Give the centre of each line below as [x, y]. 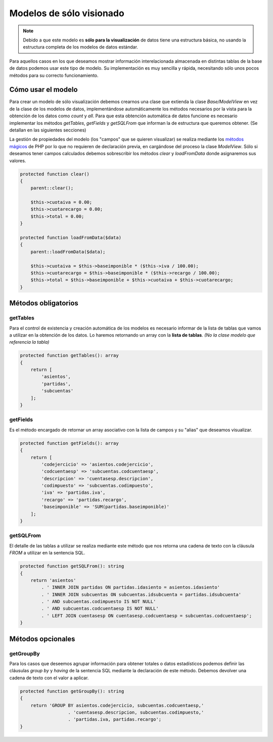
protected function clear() [55, 174]
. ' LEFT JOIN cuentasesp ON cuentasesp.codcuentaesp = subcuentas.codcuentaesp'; [147, 616]
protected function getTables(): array [69, 356]
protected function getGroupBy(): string [72, 691]
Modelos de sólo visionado [67, 13]
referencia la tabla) [29, 342]
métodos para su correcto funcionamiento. [54, 75]
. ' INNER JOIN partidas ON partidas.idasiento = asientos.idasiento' [130, 587]
